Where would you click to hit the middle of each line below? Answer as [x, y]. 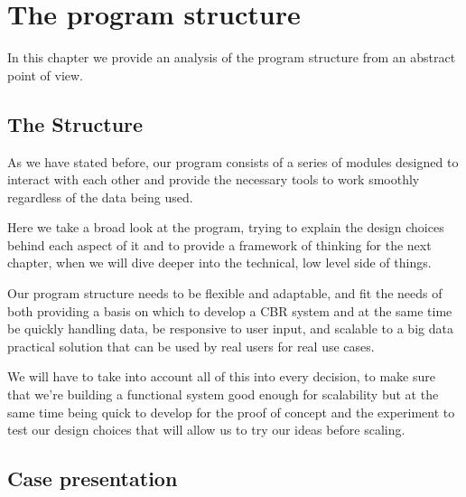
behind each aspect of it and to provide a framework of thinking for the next [219, 244]
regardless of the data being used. [100, 197]
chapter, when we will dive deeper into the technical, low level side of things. [219, 263]
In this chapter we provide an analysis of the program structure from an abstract [232, 57]
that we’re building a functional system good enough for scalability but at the [223, 394]
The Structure [75, 123]
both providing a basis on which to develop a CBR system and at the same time [230, 310]
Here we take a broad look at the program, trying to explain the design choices [226, 227]
